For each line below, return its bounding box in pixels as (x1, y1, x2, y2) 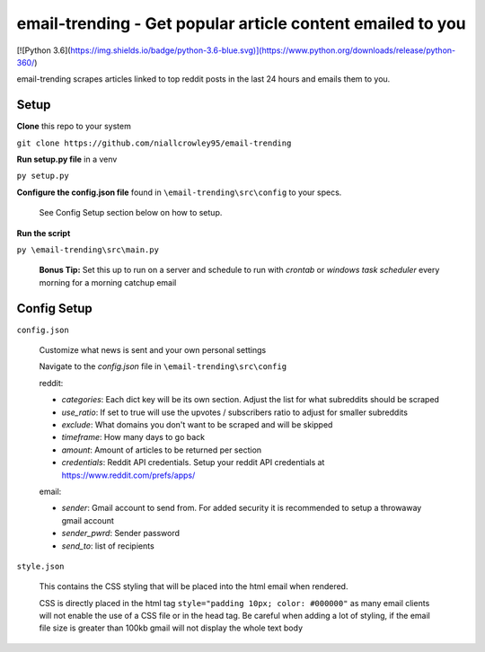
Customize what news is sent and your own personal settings (39, 345, 267, 356)
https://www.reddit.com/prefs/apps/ (61, 470, 196, 480)
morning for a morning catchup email (39, 277, 177, 287)
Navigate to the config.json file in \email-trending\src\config (39, 361, 287, 372)
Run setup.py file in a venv (16, 154, 118, 165)
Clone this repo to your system (16, 121, 132, 132)
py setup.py (16, 171, 69, 181)
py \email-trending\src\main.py (16, 244, 159, 255)
